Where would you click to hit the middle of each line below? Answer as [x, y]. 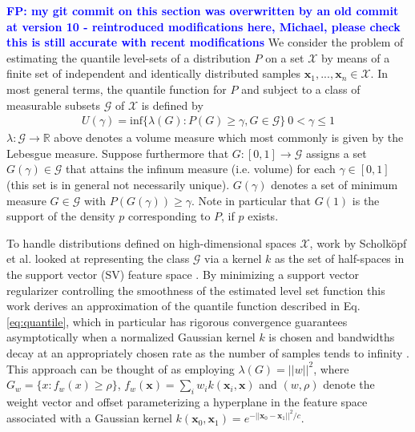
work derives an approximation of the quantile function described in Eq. [183, 306]
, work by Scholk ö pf [358, 242]
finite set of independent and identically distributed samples [154, 73]
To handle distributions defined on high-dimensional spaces [151, 242]
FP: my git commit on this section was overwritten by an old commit [203, 10]
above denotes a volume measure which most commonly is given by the [229, 137]
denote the [349, 384]
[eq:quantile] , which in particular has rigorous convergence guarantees [177, 321]
